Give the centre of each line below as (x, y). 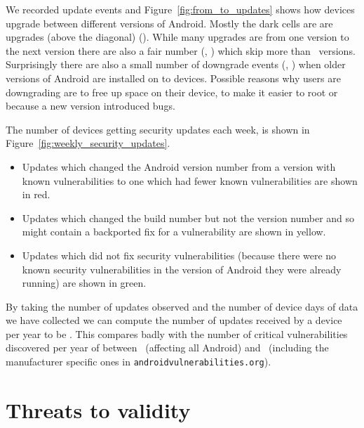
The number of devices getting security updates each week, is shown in (158, 129)
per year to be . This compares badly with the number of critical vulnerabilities (177, 333)
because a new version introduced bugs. (90, 106)
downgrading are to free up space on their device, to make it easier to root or (172, 92)
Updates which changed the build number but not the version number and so (188, 218)
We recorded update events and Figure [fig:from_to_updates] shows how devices (180, 9)
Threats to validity (98, 409)
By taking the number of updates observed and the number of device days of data (182, 306)
